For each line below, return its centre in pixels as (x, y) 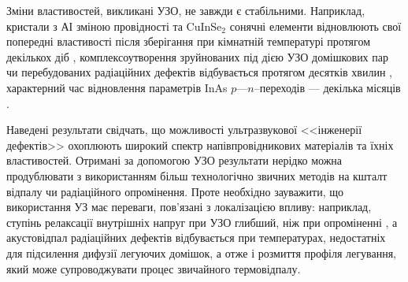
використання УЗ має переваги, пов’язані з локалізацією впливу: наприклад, (189, 207)
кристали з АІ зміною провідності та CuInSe (114, 26)
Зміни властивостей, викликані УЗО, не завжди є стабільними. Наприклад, (186, 10)
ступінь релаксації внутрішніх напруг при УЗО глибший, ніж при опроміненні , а (202, 222)
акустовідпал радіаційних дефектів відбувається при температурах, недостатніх (196, 237)
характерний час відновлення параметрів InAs (117, 87)
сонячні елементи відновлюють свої (315, 26)
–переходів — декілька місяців (327, 87)
